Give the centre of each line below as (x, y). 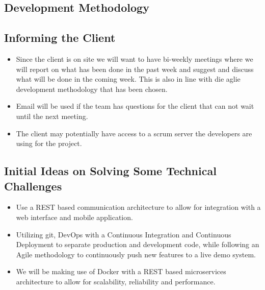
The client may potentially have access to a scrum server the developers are (134, 133)
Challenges (33, 186)
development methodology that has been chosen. (92, 89)
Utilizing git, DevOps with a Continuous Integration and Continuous (124, 234)
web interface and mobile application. (74, 217)
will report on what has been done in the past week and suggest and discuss (135, 69)
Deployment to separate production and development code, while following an (138, 244)
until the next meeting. (52, 116)
